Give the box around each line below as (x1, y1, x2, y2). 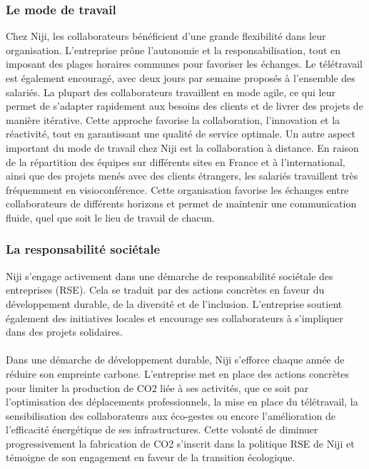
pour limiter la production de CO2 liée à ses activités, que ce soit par (6, 380, 309, 395)
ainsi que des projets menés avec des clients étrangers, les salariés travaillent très (6, 168, 358, 183)
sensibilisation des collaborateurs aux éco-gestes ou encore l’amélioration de (6, 408, 335, 423)
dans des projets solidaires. (6, 324, 123, 339)
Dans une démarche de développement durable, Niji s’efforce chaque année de (6, 352, 345, 367)
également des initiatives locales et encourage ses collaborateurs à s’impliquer (6, 310, 343, 325)
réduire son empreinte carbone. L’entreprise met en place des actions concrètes (6, 366, 350, 381)
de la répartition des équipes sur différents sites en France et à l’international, (6, 154, 345, 169)
